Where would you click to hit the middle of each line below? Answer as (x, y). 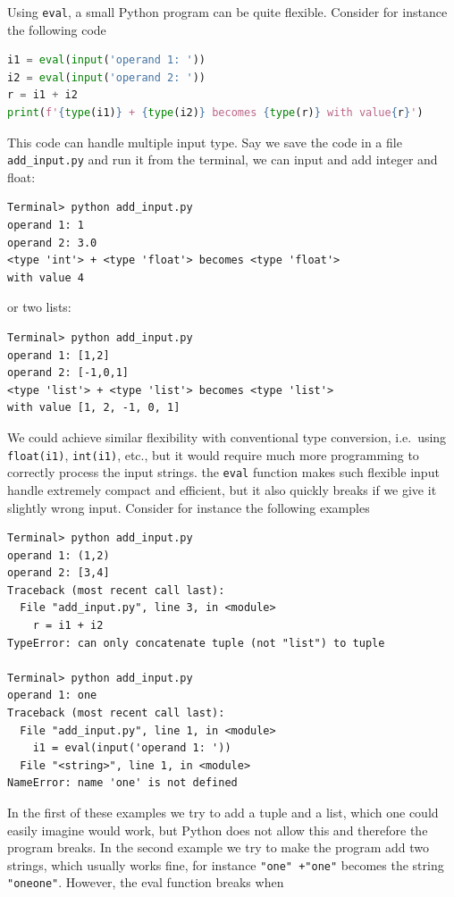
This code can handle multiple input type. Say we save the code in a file (205, 142)
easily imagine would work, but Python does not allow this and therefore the (218, 830)
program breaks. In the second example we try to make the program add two (219, 847)
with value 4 (46, 277)
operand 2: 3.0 (52, 243)
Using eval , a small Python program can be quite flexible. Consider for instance (227, 12)
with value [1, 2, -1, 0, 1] (94, 408)
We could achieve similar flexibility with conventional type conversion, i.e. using (227, 437)
